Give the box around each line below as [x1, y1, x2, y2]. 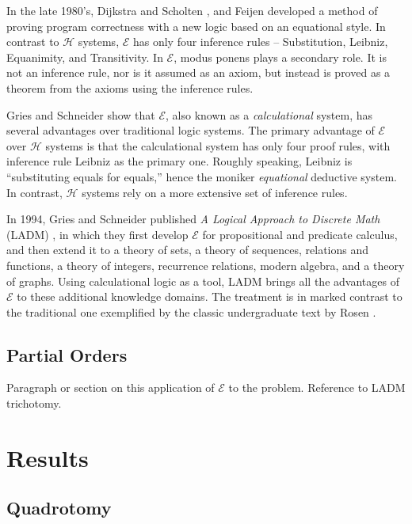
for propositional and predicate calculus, [202, 226, 398, 242]
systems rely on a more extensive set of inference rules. [82, 184, 348, 200]
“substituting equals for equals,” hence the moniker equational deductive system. [6, 168, 397, 184]
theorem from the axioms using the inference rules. [6, 79, 254, 96]
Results [6, 441, 89, 473]
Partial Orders [6, 342, 128, 366]
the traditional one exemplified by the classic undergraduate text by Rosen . [6, 303, 376, 320]
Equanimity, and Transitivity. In [6, 48, 163, 65]
